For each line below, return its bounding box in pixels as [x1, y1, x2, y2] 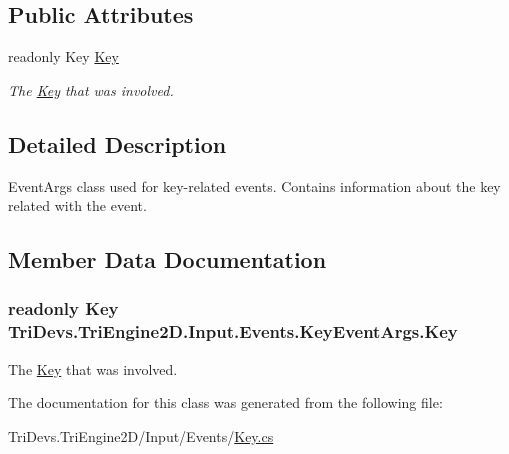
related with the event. [8, 195, 147, 216]
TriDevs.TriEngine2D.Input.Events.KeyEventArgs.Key [8, 319, 458, 344]
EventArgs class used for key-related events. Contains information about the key [8, 175, 501, 196]
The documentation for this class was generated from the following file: [8, 392, 443, 413]
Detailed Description [8, 128, 227, 159]
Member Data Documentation [8, 244, 327, 275]
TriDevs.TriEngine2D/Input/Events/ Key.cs [8, 425, 274, 446]
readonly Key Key [8, 46, 119, 67]
